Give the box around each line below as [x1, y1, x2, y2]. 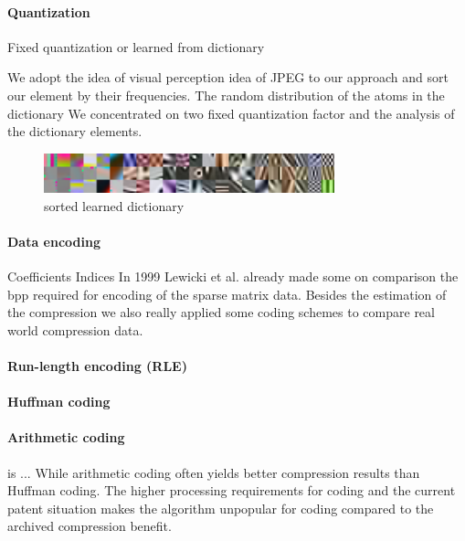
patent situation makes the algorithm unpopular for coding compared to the [7, 498, 434, 517]
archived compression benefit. [7, 516, 172, 536]
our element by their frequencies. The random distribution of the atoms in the [7, 85, 445, 104]
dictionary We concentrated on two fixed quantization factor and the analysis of [7, 103, 455, 122]
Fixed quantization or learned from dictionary [7, 37, 265, 56]
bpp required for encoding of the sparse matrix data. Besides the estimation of [7, 284, 447, 303]
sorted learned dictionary [44, 196, 185, 215]
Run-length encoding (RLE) [7, 356, 187, 376]
